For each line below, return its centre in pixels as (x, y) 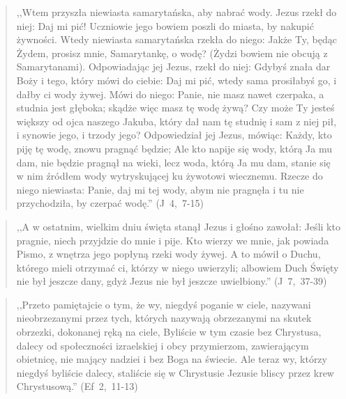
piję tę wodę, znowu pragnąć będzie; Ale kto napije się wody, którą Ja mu (174, 148)
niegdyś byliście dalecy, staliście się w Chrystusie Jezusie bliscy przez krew (175, 372)
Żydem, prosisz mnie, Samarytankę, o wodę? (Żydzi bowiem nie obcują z (172, 53)
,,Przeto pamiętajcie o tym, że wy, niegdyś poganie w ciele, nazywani (164, 304)
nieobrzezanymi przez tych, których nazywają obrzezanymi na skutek (164, 318)
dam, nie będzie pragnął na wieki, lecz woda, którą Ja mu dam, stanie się (173, 162)
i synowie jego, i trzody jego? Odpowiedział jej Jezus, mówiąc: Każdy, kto (174, 135)
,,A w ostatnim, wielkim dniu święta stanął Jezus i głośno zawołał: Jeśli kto (178, 226)
